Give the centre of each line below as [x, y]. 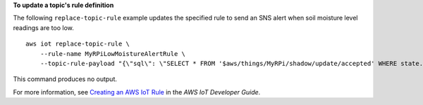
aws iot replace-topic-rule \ [78, 44]
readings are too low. [43, 27]
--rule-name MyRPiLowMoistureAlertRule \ [113, 54]
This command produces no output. [65, 79]
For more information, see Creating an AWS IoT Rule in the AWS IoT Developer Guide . [137, 92]
